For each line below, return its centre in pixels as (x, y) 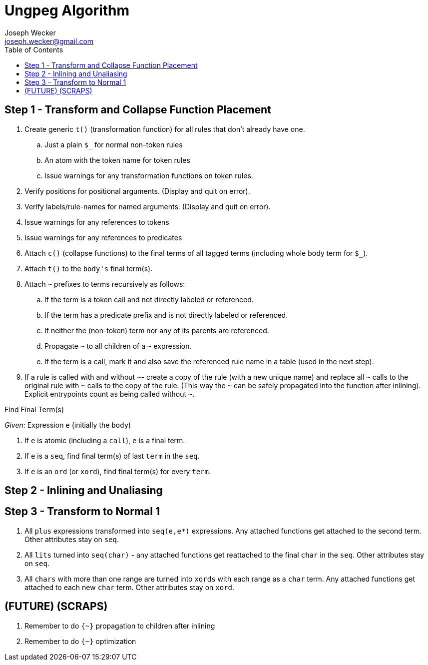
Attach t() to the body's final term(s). (89, 268)
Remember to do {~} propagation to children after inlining (120, 626)
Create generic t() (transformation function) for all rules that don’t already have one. (165, 129)
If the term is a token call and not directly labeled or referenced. (149, 299)
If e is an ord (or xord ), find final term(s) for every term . (118, 471)
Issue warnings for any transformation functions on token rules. (149, 175)
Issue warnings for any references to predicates (103, 237)
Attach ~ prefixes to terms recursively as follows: (105, 284)
